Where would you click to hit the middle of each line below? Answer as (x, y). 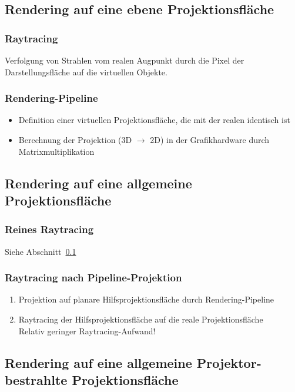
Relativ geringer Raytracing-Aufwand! (87, 330)
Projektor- (229, 362)
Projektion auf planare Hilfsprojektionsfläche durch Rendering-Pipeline (146, 299)
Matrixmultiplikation (56, 151)
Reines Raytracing (49, 229)
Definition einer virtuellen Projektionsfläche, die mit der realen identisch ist (154, 120)
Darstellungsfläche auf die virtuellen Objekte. (86, 72)
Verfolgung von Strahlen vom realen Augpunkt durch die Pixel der (125, 60)
